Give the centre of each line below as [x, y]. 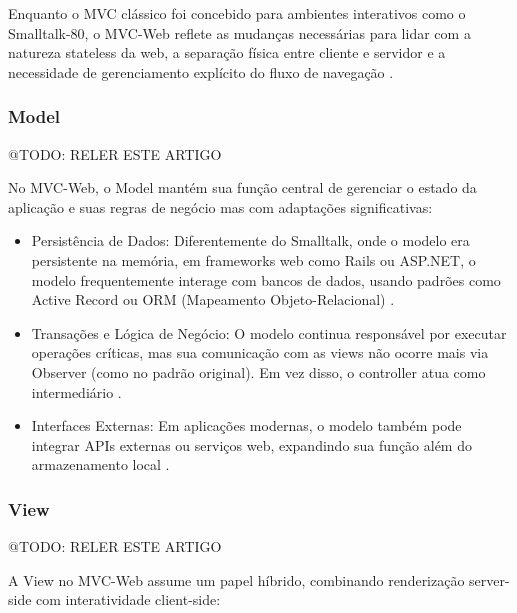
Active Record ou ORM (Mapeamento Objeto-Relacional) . [213, 299]
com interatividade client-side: [128, 599]
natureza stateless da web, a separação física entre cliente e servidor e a [227, 52]
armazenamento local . [100, 464]
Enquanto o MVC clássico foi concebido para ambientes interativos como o [237, 13]
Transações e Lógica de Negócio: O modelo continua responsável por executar [269, 332]
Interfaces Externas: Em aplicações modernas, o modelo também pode [246, 425]
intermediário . [76, 391]
